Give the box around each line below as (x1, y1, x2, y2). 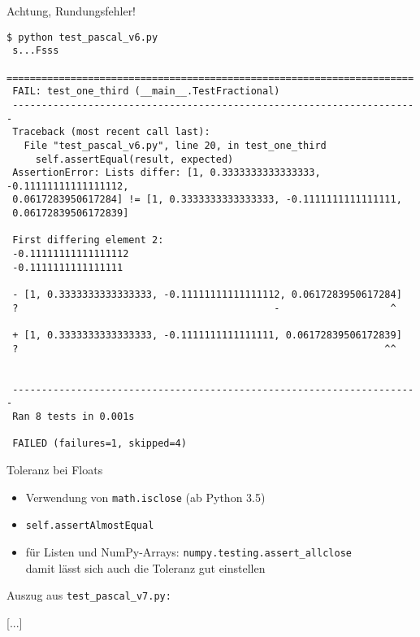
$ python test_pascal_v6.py (6, 31, 158, 43)
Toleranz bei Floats (6, 460, 103, 478)
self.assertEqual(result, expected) (35, 153, 234, 165)
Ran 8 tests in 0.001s (12, 410, 135, 422)
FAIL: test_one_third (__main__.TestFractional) (12, 85, 280, 98)
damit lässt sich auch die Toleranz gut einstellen (25, 559, 266, 576)
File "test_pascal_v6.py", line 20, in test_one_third (24, 139, 327, 151)
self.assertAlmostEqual (25, 520, 154, 532)
